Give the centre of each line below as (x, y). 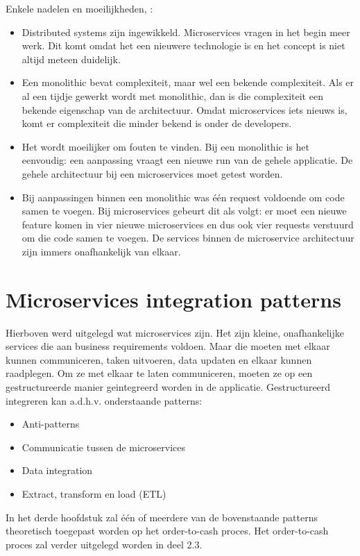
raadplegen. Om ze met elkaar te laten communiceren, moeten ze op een (159, 373)
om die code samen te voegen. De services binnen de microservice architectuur (188, 238)
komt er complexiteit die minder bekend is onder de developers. (157, 123)
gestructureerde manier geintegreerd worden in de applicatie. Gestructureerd (168, 387)
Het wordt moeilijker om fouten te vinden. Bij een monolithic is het (165, 146)
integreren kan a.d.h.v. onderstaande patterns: (104, 400)
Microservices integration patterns (173, 299)
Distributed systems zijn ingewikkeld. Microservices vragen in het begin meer (186, 32)
